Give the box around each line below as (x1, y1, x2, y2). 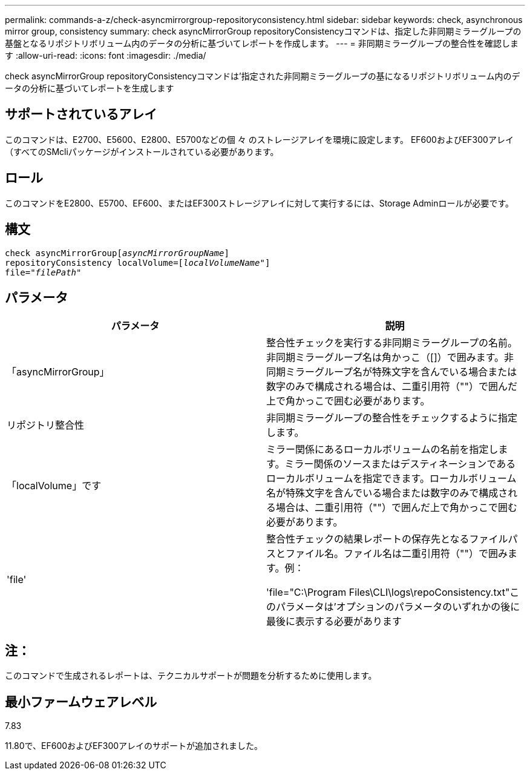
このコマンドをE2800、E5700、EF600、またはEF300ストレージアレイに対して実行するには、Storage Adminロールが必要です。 (5, 197, 514, 208)
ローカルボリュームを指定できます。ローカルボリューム (266, 472, 517, 485)
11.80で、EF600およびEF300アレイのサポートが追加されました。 (5, 740, 263, 751)
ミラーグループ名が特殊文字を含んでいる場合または (286, 366, 517, 378)
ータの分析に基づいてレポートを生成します (5, 83, 174, 93)
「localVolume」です (7, 480, 102, 492)
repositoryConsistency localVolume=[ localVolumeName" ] (5, 257, 270, 268)
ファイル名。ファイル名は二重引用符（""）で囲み (286, 547, 508, 560)
